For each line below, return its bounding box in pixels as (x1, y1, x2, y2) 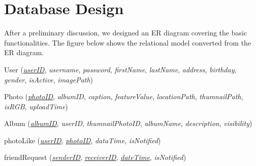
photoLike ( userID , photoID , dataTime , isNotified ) (4, 135, 161, 145)
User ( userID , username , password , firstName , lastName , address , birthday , (4, 64, 237, 74)
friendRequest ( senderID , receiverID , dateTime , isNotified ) (4, 152, 186, 162)
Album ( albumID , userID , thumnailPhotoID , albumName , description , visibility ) (4, 118, 252, 129)
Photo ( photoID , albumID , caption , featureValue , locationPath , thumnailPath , (4, 91, 243, 102)
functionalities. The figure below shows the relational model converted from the (4, 37, 251, 48)
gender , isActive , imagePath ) (4, 74, 93, 85)
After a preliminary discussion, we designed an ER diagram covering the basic (4, 27, 247, 38)
